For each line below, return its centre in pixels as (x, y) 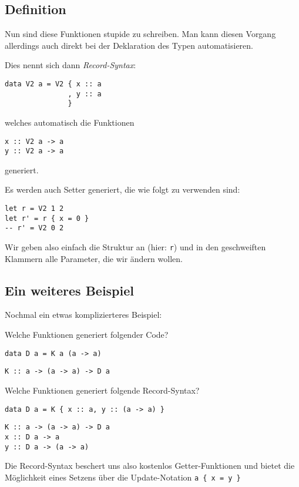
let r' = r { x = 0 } (47, 218)
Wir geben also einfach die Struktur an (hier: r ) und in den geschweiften (135, 247)
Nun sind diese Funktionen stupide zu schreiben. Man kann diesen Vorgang (140, 34)
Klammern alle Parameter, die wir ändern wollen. (94, 258)
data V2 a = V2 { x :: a (53, 84)
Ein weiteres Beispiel (69, 290)
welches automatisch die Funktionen (70, 122)
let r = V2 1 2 (34, 209)
